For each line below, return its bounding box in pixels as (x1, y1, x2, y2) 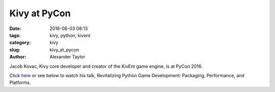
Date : (9, 25, 21, 32)
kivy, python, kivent (49, 32, 91, 38)
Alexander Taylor (49, 54, 86, 60)
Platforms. (9, 79, 31, 86)
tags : (9, 32, 21, 38)
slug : (9, 46, 20, 53)
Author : (9, 54, 26, 60)
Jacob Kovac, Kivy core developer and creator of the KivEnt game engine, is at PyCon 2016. (9, 63, 203, 69)
